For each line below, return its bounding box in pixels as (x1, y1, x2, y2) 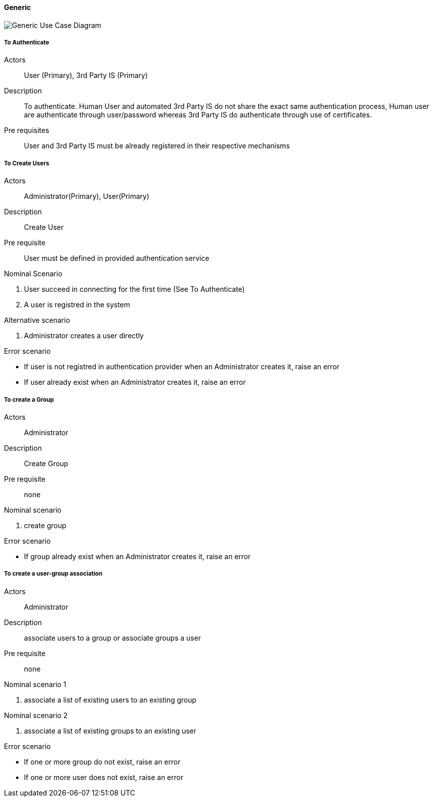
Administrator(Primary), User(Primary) (24, 192, 149, 201)
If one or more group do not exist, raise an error (24, 757, 181, 766)
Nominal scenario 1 (4, 680, 66, 689)
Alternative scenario (4, 316, 70, 325)
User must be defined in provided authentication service (24, 254, 209, 263)
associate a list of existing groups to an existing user (24, 726, 197, 735)
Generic (4, 3, 31, 11)
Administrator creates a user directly (24, 331, 144, 340)
